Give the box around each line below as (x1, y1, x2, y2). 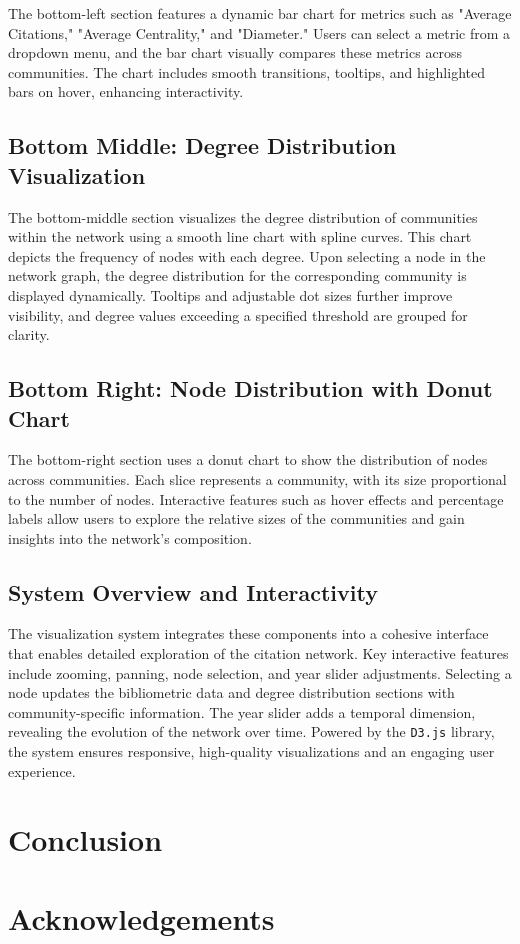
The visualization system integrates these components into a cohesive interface (8, 623, 489, 644)
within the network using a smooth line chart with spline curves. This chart (8, 226, 472, 247)
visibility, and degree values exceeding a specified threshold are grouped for (8, 304, 468, 325)
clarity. (8, 324, 50, 345)
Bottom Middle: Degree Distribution (8, 130, 397, 161)
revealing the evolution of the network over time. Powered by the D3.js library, (8, 721, 495, 742)
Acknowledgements (8, 897, 275, 938)
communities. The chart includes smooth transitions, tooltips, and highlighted (8, 61, 485, 82)
